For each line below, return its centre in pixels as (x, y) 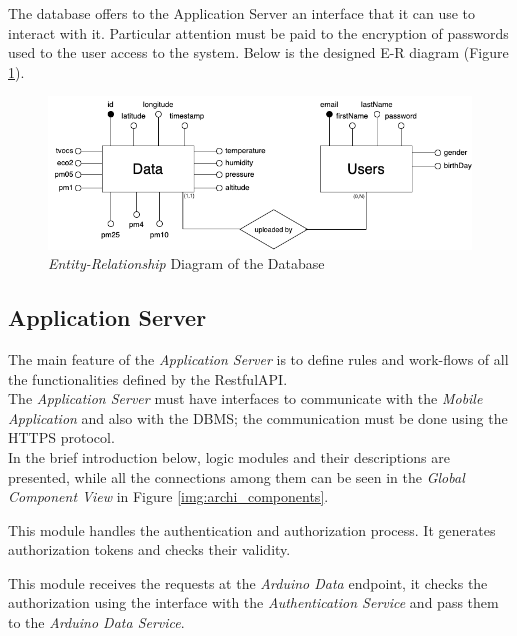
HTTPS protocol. (61, 437)
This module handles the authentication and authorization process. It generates (252, 529)
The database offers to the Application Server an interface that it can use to (242, 13)
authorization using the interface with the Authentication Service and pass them (253, 602)
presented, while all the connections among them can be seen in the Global (236, 476)
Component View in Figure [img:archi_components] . (168, 496)
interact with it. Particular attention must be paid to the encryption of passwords (258, 32)
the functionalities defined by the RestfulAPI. (148, 378)
